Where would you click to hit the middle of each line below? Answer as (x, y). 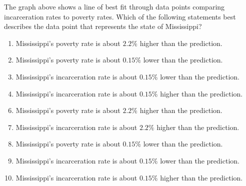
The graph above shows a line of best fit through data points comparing (114, 6)
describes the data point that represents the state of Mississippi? (103, 26)
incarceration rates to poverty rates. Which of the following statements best (120, 16)
